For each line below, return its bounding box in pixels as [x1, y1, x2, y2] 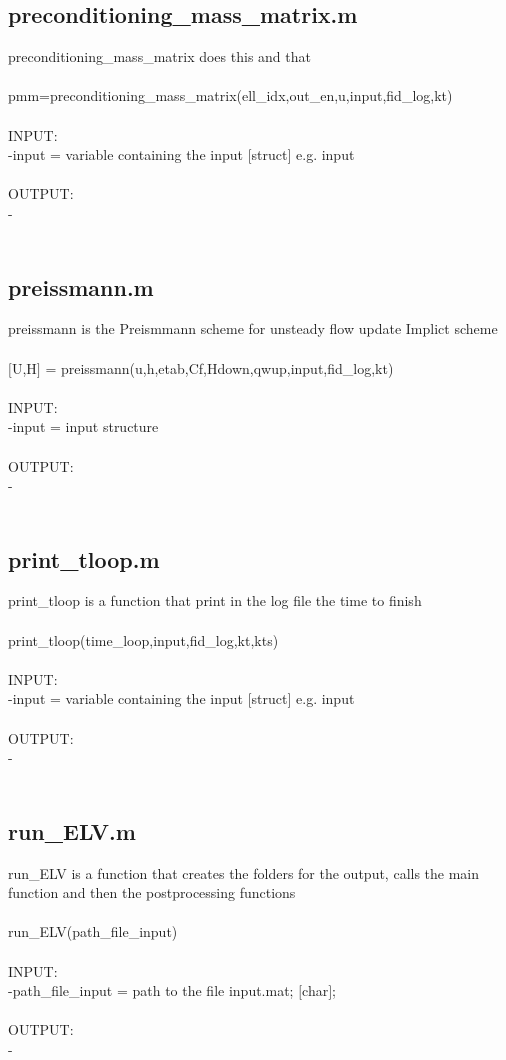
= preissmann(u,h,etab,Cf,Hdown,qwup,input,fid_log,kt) [45, 357, 394, 378]
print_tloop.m [8, 543, 160, 574]
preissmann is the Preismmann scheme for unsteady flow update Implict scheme [8, 318, 498, 339]
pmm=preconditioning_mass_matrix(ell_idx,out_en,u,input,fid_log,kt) [8, 85, 453, 106]
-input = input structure [8, 416, 159, 437]
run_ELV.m [8, 815, 136, 846]
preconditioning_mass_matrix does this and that [8, 46, 311, 67]
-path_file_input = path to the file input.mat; [8, 980, 294, 1001]
